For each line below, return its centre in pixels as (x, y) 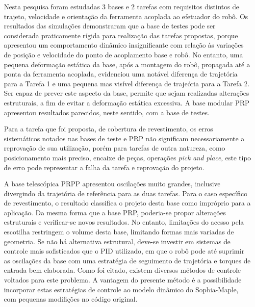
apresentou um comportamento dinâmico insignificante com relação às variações (124, 45)
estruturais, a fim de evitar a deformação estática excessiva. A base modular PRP (127, 102)
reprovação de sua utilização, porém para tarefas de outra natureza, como (115, 148)
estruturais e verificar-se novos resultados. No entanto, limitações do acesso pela (124, 222)
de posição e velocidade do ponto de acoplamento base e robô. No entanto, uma (124, 54)
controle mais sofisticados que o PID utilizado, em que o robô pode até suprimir (124, 251)
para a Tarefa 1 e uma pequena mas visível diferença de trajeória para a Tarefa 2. (127, 83)
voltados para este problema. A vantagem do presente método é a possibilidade (123, 280)
